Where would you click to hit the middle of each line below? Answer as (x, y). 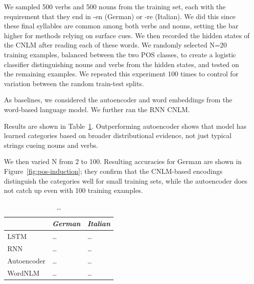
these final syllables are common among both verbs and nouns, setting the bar (121, 26)
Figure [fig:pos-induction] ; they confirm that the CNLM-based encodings (113, 171)
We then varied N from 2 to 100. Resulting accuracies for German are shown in (123, 161)
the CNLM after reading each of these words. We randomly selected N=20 (115, 45)
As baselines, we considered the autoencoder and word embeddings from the (118, 100)
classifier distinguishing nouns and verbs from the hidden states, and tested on (122, 64)
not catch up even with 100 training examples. (74, 190)
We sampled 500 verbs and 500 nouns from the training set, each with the (115, 6)
